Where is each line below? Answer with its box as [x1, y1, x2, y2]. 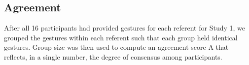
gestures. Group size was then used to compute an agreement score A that [4, 42, 229, 52]
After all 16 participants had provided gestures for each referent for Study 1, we [4, 23, 246, 33]
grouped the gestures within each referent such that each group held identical [4, 32, 238, 42]
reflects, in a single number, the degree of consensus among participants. [4, 51, 222, 62]
